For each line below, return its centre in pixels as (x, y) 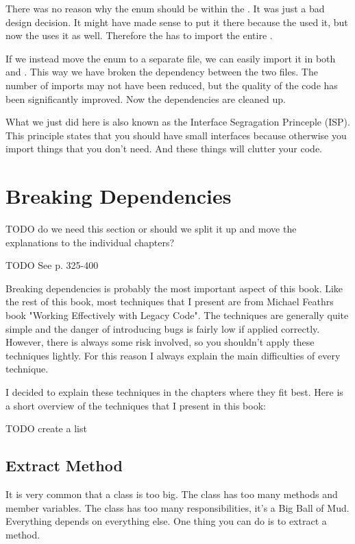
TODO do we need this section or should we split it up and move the (151, 229)
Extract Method (64, 465)
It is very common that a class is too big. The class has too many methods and (172, 494)
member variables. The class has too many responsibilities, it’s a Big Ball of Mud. (177, 507)
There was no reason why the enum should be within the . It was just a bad (165, 8)
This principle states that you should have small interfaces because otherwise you (176, 135)
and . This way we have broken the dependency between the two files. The (162, 72)
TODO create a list (46, 428)
